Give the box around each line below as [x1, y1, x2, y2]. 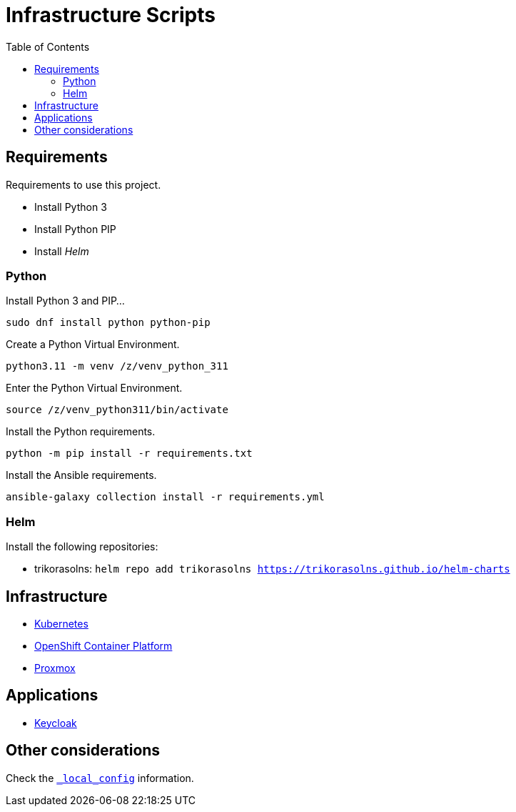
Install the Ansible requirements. [6, 469, 157, 482]
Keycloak [34, 716, 77, 729]
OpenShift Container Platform [34, 639, 173, 652]
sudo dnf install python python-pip [6, 317, 211, 329]
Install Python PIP [34, 222, 116, 235]
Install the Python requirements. [6, 425, 156, 438]
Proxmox [34, 661, 76, 674]
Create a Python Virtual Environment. [6, 338, 180, 351]
